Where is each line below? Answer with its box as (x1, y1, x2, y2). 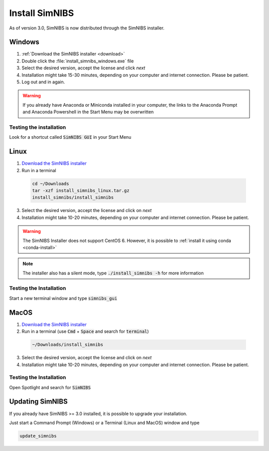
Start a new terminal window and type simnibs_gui (9, 295, 118, 301)
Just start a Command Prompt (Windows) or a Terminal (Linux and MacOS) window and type (9, 420, 200, 426)
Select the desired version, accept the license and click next (21, 65, 145, 71)
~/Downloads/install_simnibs (32, 342, 104, 348)
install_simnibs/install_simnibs (32, 195, 114, 201)
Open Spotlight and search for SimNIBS (9, 384, 91, 390)
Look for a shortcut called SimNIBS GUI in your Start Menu (9, 134, 132, 140)
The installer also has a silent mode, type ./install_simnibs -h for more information (22, 270, 204, 276)
